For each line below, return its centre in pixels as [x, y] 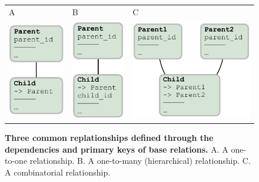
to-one [16, 161]
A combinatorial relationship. [58, 172]
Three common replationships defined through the [109, 138]
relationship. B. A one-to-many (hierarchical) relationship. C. [140, 161]
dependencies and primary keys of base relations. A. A [117, 149]
